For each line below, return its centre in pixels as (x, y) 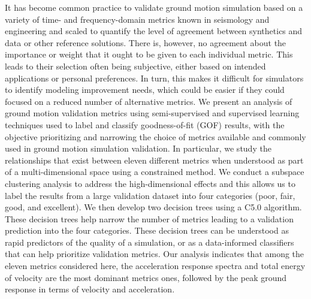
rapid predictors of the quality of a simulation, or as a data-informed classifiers (150, 242)
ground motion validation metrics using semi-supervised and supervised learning (152, 113)
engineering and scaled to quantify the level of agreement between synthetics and (154, 31)
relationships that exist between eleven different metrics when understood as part (154, 160)
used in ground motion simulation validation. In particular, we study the (138, 148)
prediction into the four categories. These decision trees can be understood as (147, 230)
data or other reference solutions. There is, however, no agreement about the (146, 42)
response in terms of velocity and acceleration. (90, 289)
